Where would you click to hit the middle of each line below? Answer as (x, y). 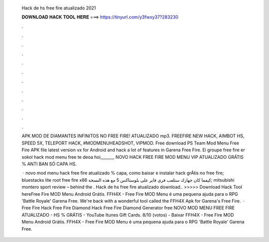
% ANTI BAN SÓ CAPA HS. (49, 164)
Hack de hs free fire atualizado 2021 (59, 8)
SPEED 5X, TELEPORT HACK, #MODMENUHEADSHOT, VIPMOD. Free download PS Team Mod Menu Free (130, 143)
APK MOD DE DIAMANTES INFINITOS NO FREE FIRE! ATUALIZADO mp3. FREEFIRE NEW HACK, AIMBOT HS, (133, 136)
